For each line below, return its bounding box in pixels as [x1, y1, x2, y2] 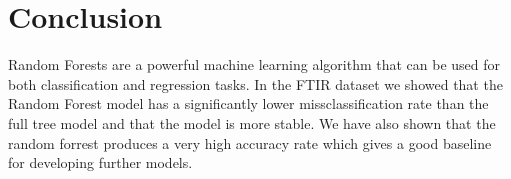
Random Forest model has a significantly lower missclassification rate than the [8, 93, 489, 114]
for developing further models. [8, 152, 193, 173]
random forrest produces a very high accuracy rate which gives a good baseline [8, 132, 492, 153]
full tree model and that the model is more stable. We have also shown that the [8, 112, 496, 133]
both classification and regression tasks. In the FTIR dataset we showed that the [8, 73, 503, 94]
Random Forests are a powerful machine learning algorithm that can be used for [8, 54, 501, 75]
